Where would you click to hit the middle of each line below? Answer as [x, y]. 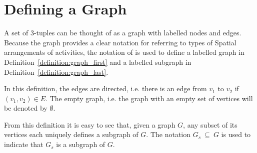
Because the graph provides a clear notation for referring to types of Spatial [120, 42]
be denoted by [26, 108]
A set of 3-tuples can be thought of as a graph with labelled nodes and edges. [123, 33]
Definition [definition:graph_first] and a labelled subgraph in [98, 62]
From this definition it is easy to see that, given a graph [90, 124]
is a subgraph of [81, 144]
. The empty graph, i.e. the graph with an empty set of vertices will [149, 98]
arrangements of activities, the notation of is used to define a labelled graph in [124, 52]
